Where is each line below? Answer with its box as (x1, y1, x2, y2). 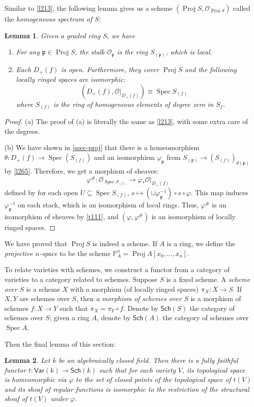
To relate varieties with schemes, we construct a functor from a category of (4, 264, 230, 275)
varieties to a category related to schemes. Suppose (4, 274, 158, 284)
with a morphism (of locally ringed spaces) (70, 283, 199, 294)
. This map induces (191, 187, 248, 197)
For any (16, 47, 40, 57)
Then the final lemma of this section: (4, 338, 116, 349)
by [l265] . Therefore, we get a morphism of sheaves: (4, 165, 159, 176)
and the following (185, 64, 237, 74)
